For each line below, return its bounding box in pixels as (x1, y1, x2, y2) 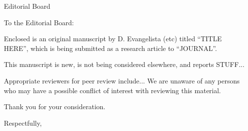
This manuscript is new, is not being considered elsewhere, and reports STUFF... (4, 59, 245, 69)
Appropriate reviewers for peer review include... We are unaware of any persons (4, 75, 240, 85)
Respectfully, (4, 117, 42, 128)
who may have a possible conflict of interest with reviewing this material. (4, 85, 221, 95)
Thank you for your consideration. (4, 101, 106, 112)
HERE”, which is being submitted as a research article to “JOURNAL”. (4, 43, 217, 53)
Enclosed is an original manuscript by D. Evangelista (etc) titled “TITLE (4, 33, 222, 44)
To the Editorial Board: (4, 17, 74, 27)
